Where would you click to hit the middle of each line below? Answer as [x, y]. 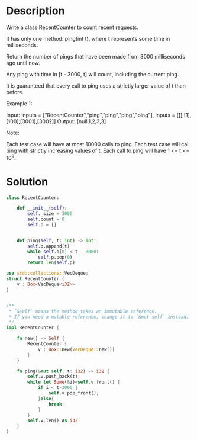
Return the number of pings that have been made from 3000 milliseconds [96, 56]
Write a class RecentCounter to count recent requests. [72, 27]
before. [15, 92]
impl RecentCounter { [33, 328]
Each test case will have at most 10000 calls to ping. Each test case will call [98, 144]
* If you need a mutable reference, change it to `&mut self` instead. [99, 317]
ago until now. [23, 63]
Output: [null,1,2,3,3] [82, 121]
